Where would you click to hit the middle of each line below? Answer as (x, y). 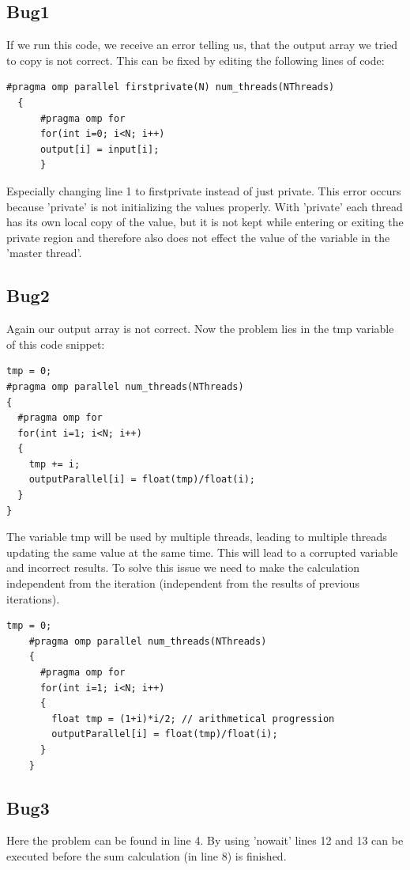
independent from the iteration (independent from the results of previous (183, 583)
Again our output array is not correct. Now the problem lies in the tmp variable (200, 329)
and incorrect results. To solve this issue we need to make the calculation (183, 567)
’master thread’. (44, 253)
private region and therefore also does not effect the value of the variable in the (198, 237)
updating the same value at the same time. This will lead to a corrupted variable (202, 552)
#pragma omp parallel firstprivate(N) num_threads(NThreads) (171, 87)
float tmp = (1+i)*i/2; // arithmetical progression (193, 719)
